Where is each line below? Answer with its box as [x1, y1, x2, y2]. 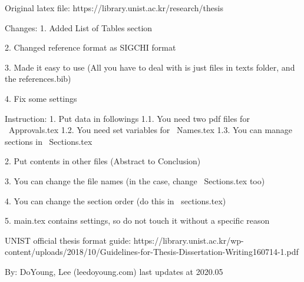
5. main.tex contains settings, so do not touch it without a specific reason [5, 214, 270, 227]
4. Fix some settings [5, 92, 77, 104]
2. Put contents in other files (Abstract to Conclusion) [5, 155, 201, 167]
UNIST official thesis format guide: [5, 234, 131, 246]
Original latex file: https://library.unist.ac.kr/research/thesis [5, 2, 223, 14]
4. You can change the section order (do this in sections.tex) [5, 194, 226, 207]
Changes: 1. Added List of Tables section [5, 21, 153, 34]
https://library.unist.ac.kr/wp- [133, 234, 244, 246]
